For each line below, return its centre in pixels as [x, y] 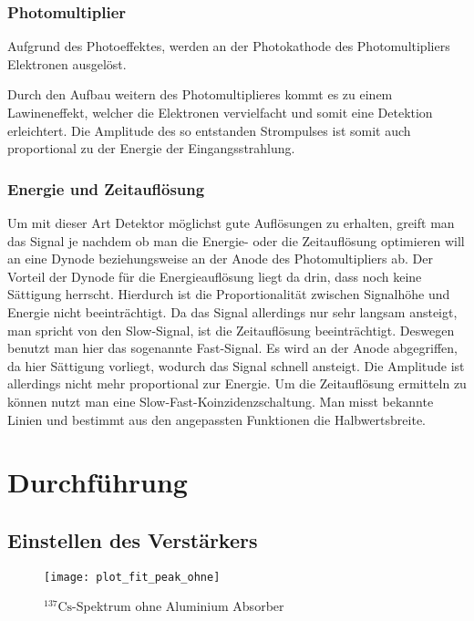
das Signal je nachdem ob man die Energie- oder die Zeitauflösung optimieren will [236, 240]
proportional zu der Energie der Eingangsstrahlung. [151, 148]
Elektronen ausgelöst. [67, 63]
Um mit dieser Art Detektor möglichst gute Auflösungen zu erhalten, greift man [231, 223]
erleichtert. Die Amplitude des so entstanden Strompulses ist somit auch [209, 130]
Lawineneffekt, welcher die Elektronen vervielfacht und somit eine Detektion [220, 112]
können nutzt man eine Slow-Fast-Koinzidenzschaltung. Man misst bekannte [221, 401]
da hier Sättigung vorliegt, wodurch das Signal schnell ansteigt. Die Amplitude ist [236, 365]
